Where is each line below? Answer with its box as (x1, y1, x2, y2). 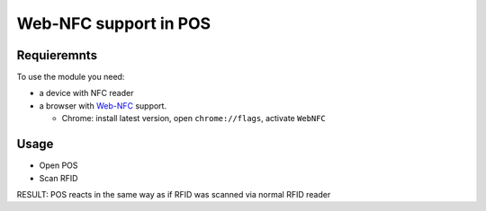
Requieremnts (16, 48, 98, 63)
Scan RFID (39, 172, 78, 183)
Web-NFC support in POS (16, 13, 211, 33)
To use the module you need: (16, 72, 125, 83)
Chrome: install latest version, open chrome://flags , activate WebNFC (61, 113, 326, 124)
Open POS (39, 160, 78, 171)
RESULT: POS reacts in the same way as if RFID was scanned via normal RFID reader (16, 189, 331, 199)
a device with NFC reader (39, 88, 134, 99)
